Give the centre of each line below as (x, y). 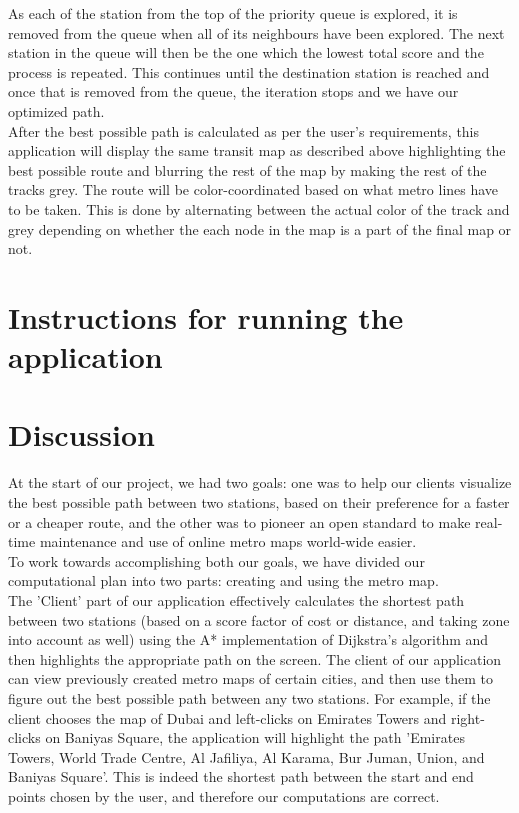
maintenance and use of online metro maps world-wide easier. (228, 541)
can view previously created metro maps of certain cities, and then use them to (250, 678)
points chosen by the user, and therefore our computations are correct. (224, 795)
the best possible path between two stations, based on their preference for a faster (259, 502)
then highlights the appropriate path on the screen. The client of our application (255, 658)
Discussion (81, 434)
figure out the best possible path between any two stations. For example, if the (249, 697)
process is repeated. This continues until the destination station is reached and (249, 71)
